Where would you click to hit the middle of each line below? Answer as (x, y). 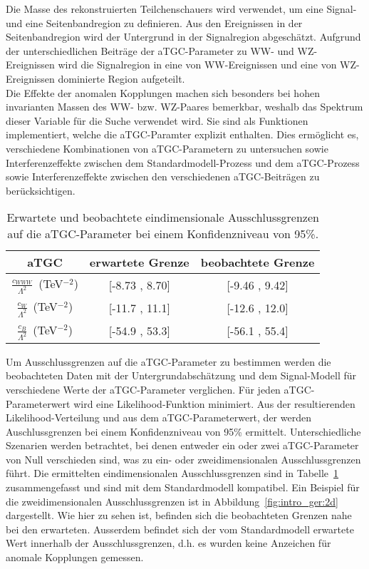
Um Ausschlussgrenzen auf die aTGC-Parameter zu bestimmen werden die (168, 361)
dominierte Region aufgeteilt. (121, 78)
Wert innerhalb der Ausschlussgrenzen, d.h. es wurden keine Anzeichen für (168, 543)
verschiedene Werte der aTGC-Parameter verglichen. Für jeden (143, 389)
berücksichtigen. (41, 190)
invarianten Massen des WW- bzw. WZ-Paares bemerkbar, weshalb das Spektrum (184, 107)
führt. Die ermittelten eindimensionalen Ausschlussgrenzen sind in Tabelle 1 (172, 473)
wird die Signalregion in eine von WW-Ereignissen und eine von (197, 65)
